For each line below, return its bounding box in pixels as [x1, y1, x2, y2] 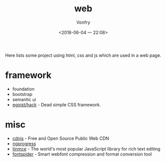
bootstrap [12, 91, 33, 97]
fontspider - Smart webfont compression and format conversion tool [12, 151, 152, 157]
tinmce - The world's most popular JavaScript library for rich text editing [12, 146, 161, 152]
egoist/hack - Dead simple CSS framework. [12, 102, 101, 108]
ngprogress [12, 140, 36, 146]
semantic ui [12, 96, 36, 102]
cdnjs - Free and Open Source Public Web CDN [12, 135, 110, 141]
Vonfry [76, 19, 91, 25]
